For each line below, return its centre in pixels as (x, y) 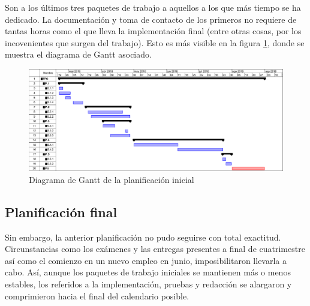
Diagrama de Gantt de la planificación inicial (112, 179)
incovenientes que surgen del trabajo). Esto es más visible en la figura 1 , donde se (155, 42)
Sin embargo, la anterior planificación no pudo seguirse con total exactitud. (143, 237)
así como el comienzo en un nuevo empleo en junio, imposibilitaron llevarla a (146, 260)
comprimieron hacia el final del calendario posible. (97, 295)
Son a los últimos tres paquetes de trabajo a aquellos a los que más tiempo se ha (153, 7)
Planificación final (61, 211)
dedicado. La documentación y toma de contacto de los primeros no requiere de (151, 19)
